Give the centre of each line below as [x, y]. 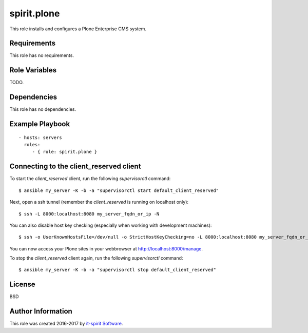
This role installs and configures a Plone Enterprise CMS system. [78, 29]
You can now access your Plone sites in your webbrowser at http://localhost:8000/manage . [106, 248]
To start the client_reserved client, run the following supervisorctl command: [90, 179]
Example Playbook [40, 124]
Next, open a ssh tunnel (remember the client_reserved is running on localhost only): [99, 202]
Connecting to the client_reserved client [75, 166]
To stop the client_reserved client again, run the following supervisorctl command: [96, 258]
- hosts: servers [40, 138]
